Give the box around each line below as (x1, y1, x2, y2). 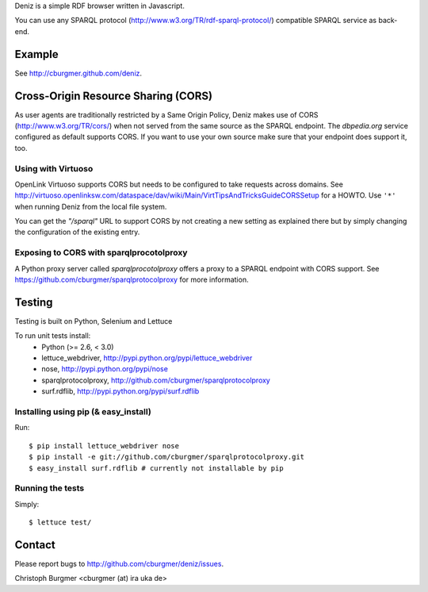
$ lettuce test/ (29, 518, 92, 527)
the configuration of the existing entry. (14, 227, 140, 237)
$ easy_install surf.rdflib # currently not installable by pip (29, 463, 285, 472)
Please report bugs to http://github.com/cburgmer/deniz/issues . (14, 559, 224, 568)
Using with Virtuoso (14, 163, 94, 174)
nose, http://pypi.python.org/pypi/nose (41, 364, 168, 374)
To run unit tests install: (14, 331, 91, 340)
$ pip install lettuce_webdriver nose (29, 441, 180, 450)
